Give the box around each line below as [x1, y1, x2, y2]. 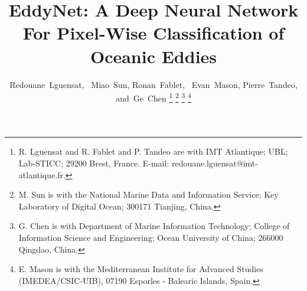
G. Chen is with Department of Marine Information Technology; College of [18, 220, 290, 232]
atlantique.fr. [18, 168, 66, 181]
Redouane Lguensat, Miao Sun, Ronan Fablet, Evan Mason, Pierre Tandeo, [9, 78, 298, 90]
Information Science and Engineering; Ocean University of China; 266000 [18, 231, 283, 243]
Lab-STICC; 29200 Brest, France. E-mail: [18, 156, 169, 169]
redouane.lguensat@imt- [171, 156, 258, 169]
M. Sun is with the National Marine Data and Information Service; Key [18, 188, 279, 201]
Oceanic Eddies [90, 44, 217, 68]
